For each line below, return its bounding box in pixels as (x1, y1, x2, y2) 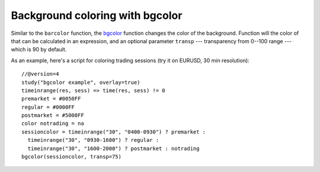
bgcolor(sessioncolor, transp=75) (21, 154, 121, 160)
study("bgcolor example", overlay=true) (21, 79, 140, 86)
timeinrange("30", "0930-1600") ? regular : (27, 137, 159, 144)
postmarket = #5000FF (21, 112, 84, 119)
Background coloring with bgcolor (11, 9, 183, 22)
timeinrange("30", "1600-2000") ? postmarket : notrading (27, 145, 200, 152)
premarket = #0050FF (21, 95, 81, 102)
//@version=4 (21, 71, 59, 77)
